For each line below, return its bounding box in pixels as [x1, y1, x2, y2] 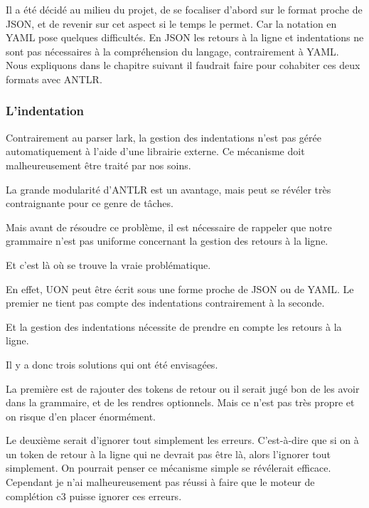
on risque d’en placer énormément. [6, 408, 156, 423]
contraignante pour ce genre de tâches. [6, 196, 173, 211]
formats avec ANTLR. [6, 71, 102, 86]
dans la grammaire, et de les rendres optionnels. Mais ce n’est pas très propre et [6, 395, 355, 410]
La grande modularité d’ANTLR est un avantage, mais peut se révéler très [6, 181, 331, 196]
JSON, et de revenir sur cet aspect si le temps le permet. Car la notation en [6, 16, 337, 31]
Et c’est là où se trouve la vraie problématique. [6, 257, 211, 272]
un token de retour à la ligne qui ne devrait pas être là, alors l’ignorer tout [6, 446, 331, 461]
